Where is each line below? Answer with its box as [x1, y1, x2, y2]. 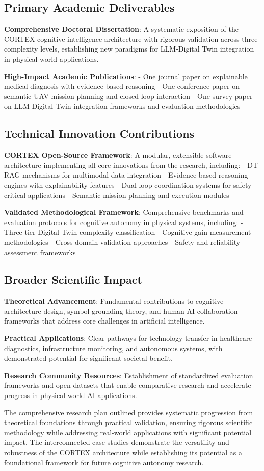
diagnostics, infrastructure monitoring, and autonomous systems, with [4, 342, 223, 353]
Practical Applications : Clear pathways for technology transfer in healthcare [4, 333, 252, 343]
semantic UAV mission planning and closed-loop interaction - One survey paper [4, 90, 253, 101]
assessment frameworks [4, 246, 76, 257]
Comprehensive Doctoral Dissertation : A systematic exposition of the [4, 23, 239, 34]
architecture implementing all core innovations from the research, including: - [4, 159, 245, 170]
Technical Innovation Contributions [4, 126, 195, 141]
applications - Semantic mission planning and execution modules [28, 189, 229, 200]
